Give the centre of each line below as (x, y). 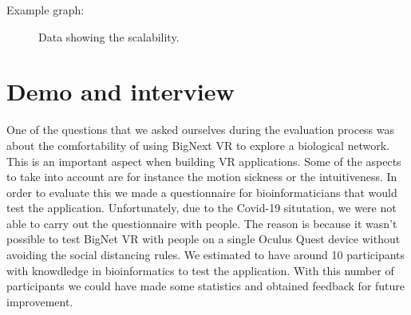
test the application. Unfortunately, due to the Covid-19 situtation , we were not (202, 208)
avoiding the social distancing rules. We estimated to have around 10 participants (206, 255)
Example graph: (45, 10)
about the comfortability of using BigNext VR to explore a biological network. (198, 145)
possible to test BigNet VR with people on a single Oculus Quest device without (204, 239)
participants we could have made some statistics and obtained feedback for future (206, 286)
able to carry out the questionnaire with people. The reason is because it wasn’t (202, 223)
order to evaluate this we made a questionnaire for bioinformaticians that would (202, 192)
